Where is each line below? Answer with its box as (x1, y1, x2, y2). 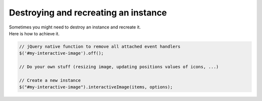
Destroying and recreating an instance (9, 7, 167, 18)
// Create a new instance (19, 77, 81, 83)
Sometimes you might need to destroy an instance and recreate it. (9, 24, 141, 30)
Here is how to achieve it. (9, 30, 60, 36)
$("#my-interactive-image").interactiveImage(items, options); (19, 85, 173, 90)
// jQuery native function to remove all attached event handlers (19, 43, 180, 49)
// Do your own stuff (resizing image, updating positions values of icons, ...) (19, 64, 219, 70)
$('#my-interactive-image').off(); (19, 51, 104, 56)
